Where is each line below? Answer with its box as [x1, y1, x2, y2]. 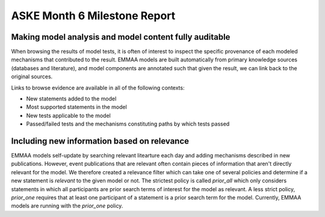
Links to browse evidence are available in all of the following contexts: [11, 84, 185, 91]
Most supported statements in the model [26, 103, 128, 111]
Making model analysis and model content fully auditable [11, 32, 231, 42]
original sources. [11, 73, 53, 81]
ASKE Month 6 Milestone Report [11, 9, 176, 22]
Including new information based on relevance [11, 136, 190, 146]
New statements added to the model [26, 95, 117, 102]
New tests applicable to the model [26, 112, 111, 119]
